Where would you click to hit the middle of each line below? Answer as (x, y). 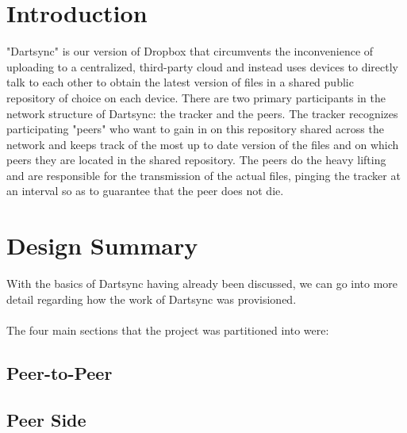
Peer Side (46, 419)
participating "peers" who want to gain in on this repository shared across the (195, 129)
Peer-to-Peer (60, 372)
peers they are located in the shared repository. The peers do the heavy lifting (196, 160)
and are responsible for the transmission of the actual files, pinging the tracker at (203, 175)
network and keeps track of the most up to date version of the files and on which (203, 144)
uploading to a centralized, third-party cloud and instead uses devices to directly (202, 66)
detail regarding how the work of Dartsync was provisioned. (152, 299)
